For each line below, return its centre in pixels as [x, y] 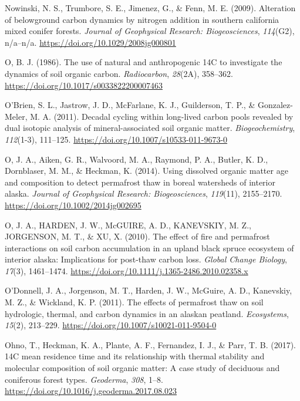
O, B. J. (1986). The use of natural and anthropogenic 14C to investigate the [144, 62]
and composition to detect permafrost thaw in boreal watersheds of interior [140, 182]
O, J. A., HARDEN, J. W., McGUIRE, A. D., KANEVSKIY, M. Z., [128, 225]
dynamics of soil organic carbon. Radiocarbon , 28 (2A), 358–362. [119, 73]
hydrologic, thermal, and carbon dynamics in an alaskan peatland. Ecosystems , [147, 313]
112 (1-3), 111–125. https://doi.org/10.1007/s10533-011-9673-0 [116, 139]
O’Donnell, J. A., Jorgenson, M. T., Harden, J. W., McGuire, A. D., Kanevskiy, [149, 290]
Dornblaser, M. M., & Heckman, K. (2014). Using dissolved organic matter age [146, 171]
